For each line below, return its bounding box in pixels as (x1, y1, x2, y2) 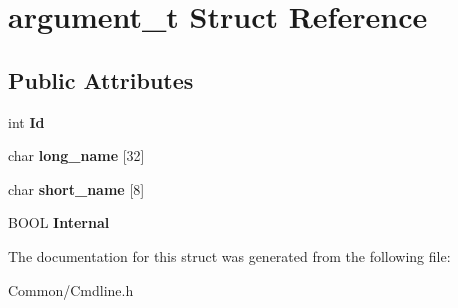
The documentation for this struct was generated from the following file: (8, 245, 451, 266)
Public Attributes (8, 64, 194, 95)
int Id (8, 111, 45, 132)
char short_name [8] (8, 178, 145, 199)
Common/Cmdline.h (8, 279, 134, 300)
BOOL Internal (8, 212, 110, 233)
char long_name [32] (8, 145, 145, 166)
